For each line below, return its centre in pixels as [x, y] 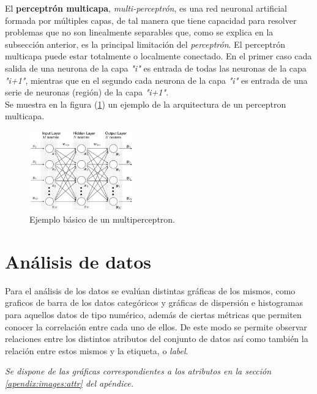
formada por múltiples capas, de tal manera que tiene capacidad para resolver [151, 20]
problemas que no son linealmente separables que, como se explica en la [139, 32]
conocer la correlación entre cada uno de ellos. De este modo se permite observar [156, 326]
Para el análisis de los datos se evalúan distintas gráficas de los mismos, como [150, 290]
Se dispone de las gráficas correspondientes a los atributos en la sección [138, 371]
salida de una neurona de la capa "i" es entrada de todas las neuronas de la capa [156, 68]
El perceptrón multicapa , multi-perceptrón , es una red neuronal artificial [146, 8]
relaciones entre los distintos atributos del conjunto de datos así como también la [157, 339]
